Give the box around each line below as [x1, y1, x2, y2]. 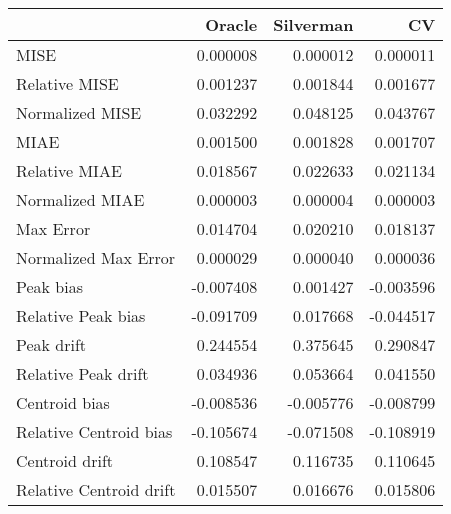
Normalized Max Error [16, 246, 176, 269]
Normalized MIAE [16, 188, 145, 211]
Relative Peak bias [16, 304, 146, 327]
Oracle [205, 13, 258, 36]
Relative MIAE [16, 159, 122, 182]
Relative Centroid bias [16, 420, 173, 443]
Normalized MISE [16, 101, 142, 124]
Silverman [273, 13, 354, 36]
